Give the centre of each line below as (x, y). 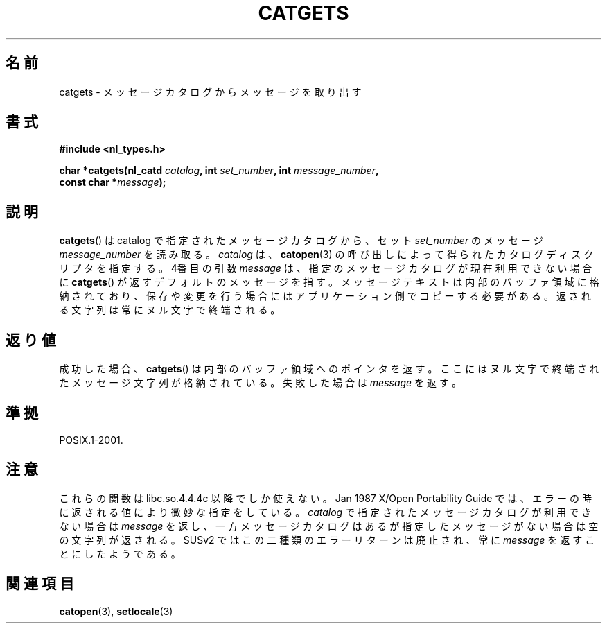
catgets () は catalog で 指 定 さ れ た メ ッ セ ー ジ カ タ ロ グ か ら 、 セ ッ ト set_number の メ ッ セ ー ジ (301, 241)
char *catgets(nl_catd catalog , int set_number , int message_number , (219, 171)
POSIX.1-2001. (91, 440)
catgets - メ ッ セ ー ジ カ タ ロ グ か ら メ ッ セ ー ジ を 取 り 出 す (210, 92)
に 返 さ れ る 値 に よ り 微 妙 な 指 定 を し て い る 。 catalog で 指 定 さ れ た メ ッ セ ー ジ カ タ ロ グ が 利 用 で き (325, 512)
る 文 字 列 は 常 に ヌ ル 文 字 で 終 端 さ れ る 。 (170, 310)
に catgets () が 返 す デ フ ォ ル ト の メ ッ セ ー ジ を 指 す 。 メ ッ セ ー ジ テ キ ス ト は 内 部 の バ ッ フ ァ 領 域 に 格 (329, 282)
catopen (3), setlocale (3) (116, 611)
